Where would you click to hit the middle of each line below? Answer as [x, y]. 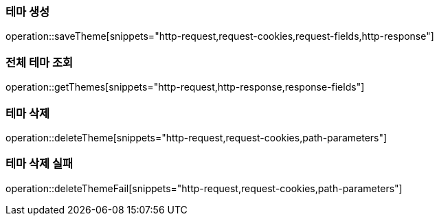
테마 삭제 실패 [40, 164]
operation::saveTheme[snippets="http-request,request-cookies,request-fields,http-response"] [220, 36]
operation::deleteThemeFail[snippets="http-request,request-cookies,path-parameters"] [204, 188]
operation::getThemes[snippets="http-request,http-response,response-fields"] [185, 87]
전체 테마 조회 [40, 62]
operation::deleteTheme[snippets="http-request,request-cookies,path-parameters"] [196, 137]
